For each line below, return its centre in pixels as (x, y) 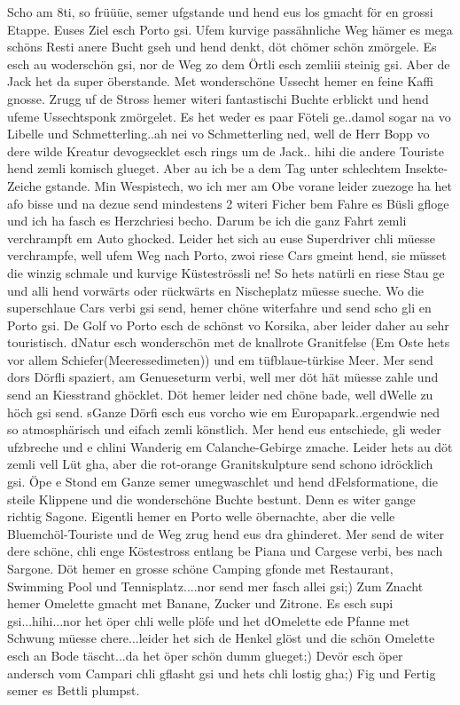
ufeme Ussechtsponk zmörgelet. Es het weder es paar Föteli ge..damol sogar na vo (229, 116)
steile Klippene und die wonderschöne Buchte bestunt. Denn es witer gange (211, 499)
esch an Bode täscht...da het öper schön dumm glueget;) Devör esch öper (205, 655)
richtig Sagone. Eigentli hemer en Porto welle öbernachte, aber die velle (201, 516)
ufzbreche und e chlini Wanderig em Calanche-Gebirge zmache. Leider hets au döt (230, 446)
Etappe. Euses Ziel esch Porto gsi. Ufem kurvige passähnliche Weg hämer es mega (230, 29)
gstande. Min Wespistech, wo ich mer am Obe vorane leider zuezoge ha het (249, 185)
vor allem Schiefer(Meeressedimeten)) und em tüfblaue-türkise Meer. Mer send (220, 359)
